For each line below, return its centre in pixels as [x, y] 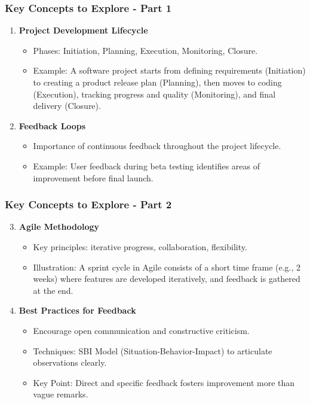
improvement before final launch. [93, 177]
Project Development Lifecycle [83, 30]
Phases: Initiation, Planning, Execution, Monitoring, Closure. [145, 50]
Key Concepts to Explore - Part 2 [88, 204]
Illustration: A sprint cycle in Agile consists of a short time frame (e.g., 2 [167, 267]
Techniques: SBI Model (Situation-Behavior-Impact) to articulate [153, 350]
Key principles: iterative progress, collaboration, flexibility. [140, 246]
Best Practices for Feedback [77, 310]
